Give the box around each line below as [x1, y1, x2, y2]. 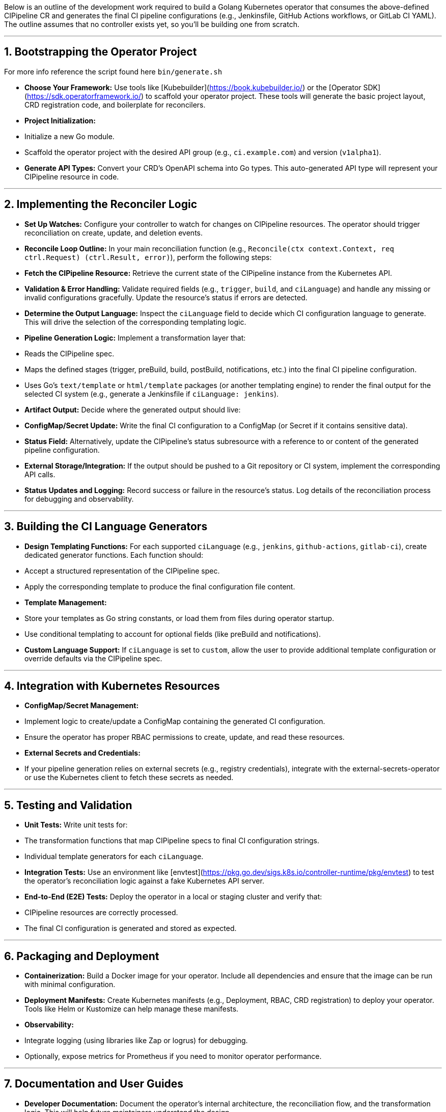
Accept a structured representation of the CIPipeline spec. [24, 566, 220, 575]
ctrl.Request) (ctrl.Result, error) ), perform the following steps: [24, 252, 272, 262]
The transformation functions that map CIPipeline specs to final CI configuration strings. [24, 836, 319, 845]
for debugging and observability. [24, 494, 134, 503]
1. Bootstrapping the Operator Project [4, 45, 197, 59]
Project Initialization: [24, 116, 96, 125]
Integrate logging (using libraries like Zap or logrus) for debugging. [24, 1036, 248, 1045]
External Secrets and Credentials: [24, 748, 141, 758]
